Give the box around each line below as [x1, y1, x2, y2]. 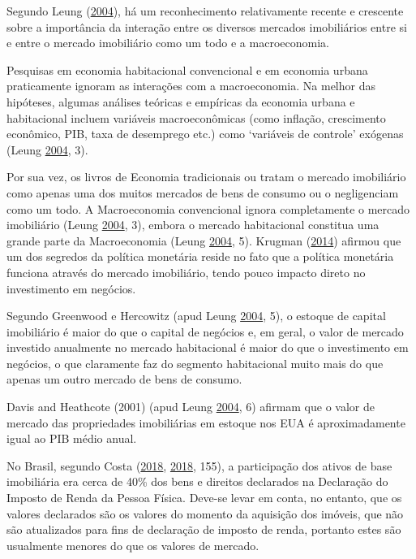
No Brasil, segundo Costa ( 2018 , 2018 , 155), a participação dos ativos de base [6, 457, 392, 474]
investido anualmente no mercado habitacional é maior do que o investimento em [6, 339, 409, 356]
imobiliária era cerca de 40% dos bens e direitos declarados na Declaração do [6, 473, 388, 490]
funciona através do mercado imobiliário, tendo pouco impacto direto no [6, 263, 366, 280]
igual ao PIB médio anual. [6, 430, 137, 447]
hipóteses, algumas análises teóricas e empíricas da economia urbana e [6, 93, 355, 110]
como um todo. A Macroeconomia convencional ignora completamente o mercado [6, 200, 410, 217]
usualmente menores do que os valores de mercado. [6, 536, 259, 553]
